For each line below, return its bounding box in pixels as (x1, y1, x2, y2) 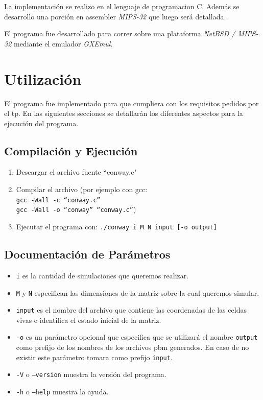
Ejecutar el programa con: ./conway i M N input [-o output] (16, 221, 217, 231)
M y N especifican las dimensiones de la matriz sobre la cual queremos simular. (16, 287, 259, 298)
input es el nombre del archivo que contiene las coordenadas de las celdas (16, 304, 247, 315)
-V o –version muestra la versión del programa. (16, 369, 166, 380)
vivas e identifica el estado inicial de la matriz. (16, 314, 161, 325)
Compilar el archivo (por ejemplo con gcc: (16, 184, 148, 195)
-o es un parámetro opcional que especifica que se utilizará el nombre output (16, 332, 258, 342)
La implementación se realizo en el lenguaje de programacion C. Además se (4, 1, 240, 11)
